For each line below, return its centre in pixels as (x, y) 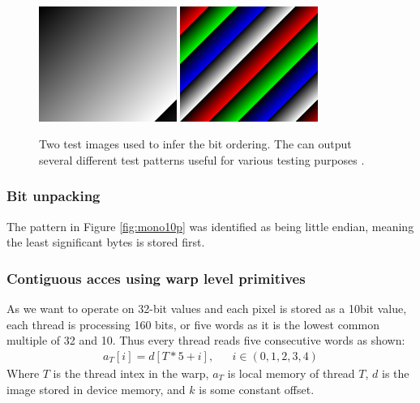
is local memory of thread (291, 373)
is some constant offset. (257, 389)
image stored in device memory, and (96, 389)
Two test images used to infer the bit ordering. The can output (195, 144)
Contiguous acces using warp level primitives (156, 278)
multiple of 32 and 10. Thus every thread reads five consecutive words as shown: (206, 340)
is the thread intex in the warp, (131, 373)
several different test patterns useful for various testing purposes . (202, 159)
